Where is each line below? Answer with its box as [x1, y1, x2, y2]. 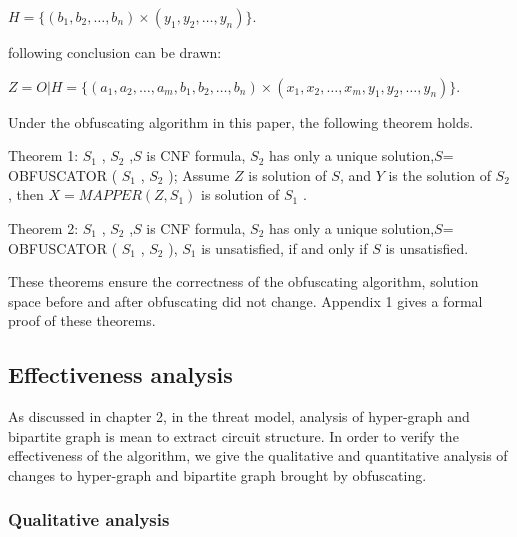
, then [8, 184, 44, 205]
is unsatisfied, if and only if [201, 237, 368, 258]
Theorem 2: [8, 217, 79, 238]
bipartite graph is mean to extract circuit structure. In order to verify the [8, 425, 459, 446]
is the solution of [388, 164, 491, 185]
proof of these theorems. [8, 310, 156, 331]
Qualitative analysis [8, 507, 170, 532]
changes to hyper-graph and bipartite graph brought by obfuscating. [8, 464, 427, 485]
